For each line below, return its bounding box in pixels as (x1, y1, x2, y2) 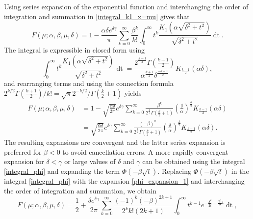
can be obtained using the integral (142, 156, 245, 166)
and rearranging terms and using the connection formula (4, 78, 174, 88)
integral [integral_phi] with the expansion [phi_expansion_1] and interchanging (4, 175, 245, 186)
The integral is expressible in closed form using (4, 44, 145, 55)
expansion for (4, 156, 44, 166)
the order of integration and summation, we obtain (4, 185, 156, 195)
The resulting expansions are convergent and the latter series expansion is (4, 137, 226, 147)
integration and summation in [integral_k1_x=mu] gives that (4, 11, 190, 21)
